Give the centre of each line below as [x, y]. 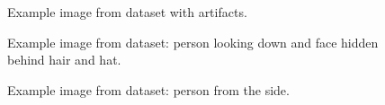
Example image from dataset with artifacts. [127, 12]
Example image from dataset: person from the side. [148, 89]
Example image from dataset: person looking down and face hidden [193, 42]
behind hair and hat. [64, 60]
